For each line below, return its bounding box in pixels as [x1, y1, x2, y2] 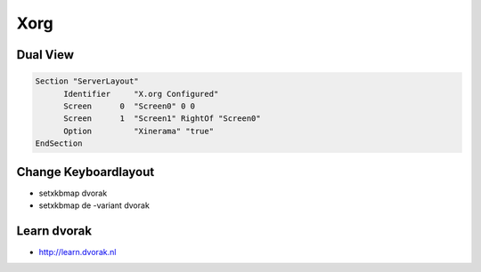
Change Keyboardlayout [16, 164, 155, 180]
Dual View [16, 47, 75, 62]
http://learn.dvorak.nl [38, 246, 117, 257]
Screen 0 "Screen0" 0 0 [63, 100, 196, 111]
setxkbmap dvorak [38, 188, 108, 198]
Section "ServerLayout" [35, 76, 140, 86]
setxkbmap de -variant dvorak [38, 200, 151, 211]
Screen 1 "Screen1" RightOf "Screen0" [63, 114, 262, 124]
